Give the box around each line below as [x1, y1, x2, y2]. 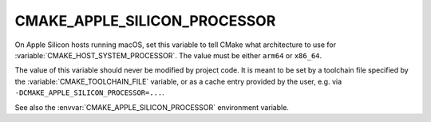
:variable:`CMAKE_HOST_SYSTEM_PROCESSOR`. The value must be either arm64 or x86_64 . [14, 50, 322, 60]
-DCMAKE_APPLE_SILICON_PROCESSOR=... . [14, 88, 165, 97]
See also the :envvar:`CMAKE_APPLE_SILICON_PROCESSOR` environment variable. [14, 102, 289, 112]
